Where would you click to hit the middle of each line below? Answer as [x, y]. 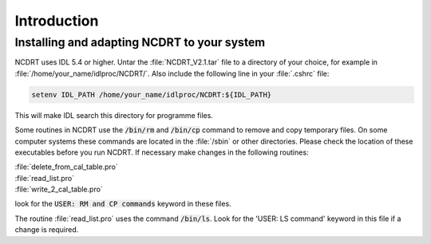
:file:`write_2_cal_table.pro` [59, 189]
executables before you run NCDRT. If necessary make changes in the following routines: [162, 152]
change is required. [47, 230]
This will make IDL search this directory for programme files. [114, 115]
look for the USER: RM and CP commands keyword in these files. [123, 204]
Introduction [57, 21]
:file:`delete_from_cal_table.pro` [67, 167]
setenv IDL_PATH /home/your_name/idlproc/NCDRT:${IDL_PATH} [152, 94]
